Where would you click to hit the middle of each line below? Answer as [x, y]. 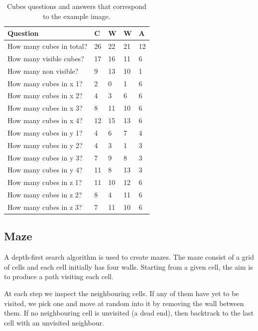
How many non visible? [43, 71]
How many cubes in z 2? [45, 195]
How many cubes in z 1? [45, 182]
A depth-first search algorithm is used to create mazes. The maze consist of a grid [129, 257]
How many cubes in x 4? [45, 120]
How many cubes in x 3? [45, 108]
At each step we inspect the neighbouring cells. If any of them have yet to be [122, 293]
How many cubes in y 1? [45, 132]
